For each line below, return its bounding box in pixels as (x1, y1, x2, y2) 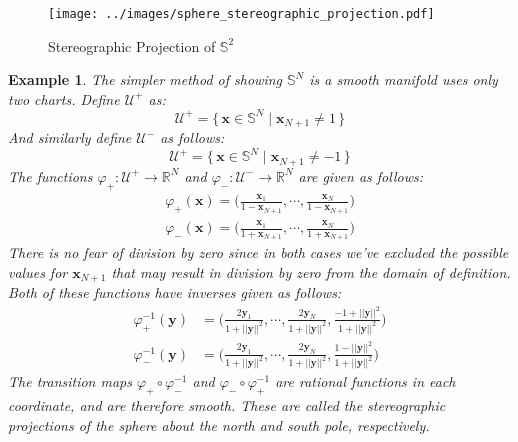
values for (8, 261, 68, 282)
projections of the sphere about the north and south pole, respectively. (8, 414, 430, 435)
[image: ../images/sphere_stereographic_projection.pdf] (48, 7, 435, 21)
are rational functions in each (275, 371, 456, 392)
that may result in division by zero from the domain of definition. (111, 261, 511, 282)
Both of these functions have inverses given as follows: (8, 282, 342, 303)
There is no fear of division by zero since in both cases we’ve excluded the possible (8, 242, 509, 263)
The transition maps (8, 371, 132, 392)
